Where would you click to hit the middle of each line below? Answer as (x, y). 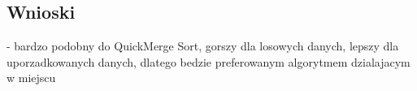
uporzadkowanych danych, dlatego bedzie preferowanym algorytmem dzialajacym (208, 61)
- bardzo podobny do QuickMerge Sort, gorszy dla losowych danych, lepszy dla (203, 46)
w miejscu (31, 78)
